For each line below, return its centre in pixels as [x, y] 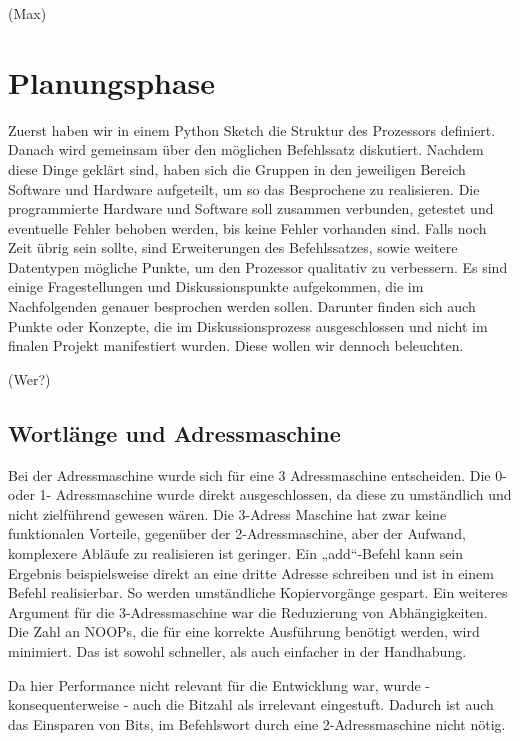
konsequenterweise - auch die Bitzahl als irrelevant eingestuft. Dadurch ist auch [251, 704]
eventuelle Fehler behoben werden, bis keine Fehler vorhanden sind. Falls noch [247, 227]
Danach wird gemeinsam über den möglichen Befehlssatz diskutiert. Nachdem [246, 149]
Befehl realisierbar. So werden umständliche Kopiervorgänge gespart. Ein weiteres [258, 592]
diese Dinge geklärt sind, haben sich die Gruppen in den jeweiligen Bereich [237, 168]
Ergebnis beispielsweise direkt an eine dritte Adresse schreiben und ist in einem [251, 572]
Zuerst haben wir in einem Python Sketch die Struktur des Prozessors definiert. [252, 129]
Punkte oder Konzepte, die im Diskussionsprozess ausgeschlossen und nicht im [248, 325]
